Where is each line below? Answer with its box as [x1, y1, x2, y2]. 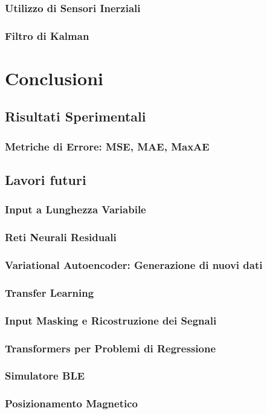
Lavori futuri [5, 170, 86, 189]
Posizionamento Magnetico [5, 396, 138, 411]
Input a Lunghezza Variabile [5, 202, 146, 217]
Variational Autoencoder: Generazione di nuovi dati [5, 257, 263, 273]
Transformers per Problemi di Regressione [5, 340, 216, 355]
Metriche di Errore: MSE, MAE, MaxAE [5, 138, 210, 154]
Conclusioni [5, 65, 103, 90]
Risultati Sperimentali [5, 107, 146, 126]
